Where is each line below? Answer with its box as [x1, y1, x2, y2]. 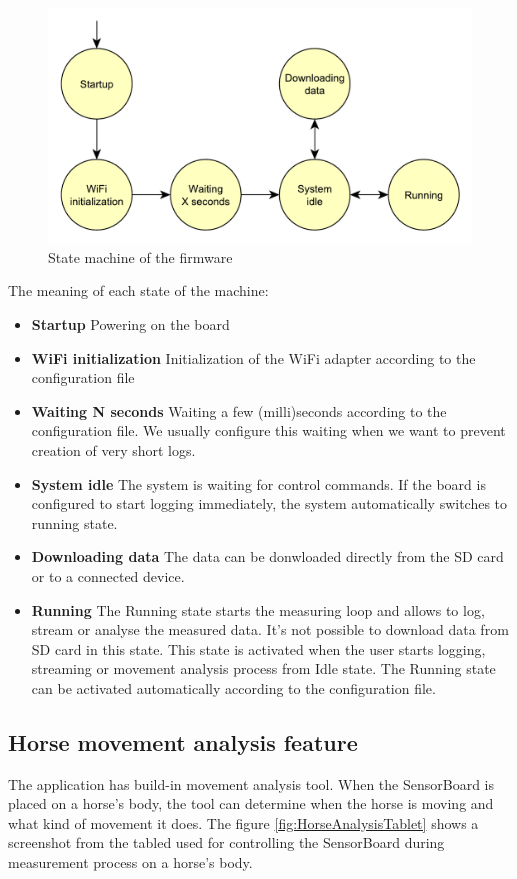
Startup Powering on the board [31, 313, 230, 334]
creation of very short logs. [31, 439, 196, 460]
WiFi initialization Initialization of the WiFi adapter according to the [31, 347, 476, 368]
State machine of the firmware [48, 246, 233, 267]
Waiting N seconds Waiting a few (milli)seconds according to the [31, 400, 447, 421]
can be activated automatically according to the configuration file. [31, 677, 436, 698]
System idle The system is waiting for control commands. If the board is [31, 473, 486, 494]
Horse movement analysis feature [8, 726, 358, 757]
